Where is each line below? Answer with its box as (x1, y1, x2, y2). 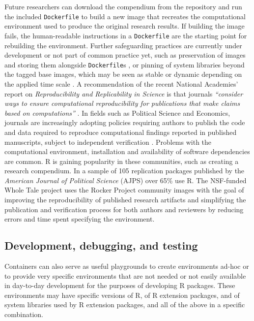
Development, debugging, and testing (4, 238, 198, 253)
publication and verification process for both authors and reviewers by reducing (4, 204, 244, 214)
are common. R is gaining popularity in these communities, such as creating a (4, 156, 239, 166)
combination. (4, 309, 43, 320)
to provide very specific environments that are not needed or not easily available (4, 270, 246, 281)
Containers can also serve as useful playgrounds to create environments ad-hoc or (4, 261, 249, 271)
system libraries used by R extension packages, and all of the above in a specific (4, 299, 245, 310)
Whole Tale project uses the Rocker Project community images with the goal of (4, 185, 244, 195)
